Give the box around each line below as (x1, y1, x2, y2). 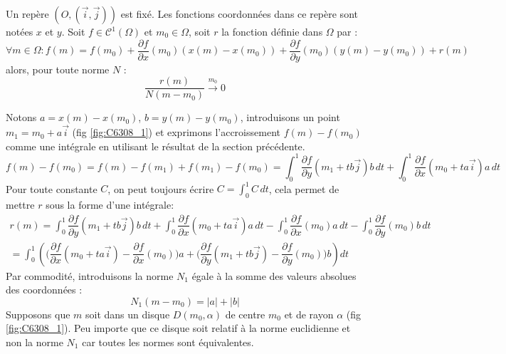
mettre (6, 197, 35, 212)
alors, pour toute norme (6, 61, 110, 76)
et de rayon (284, 306, 334, 321)
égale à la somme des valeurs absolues (191, 268, 357, 283)
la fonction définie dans (221, 24, 323, 38)
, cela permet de (268, 181, 339, 196)
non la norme (6, 335, 63, 349)
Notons (6, 110, 37, 125)
